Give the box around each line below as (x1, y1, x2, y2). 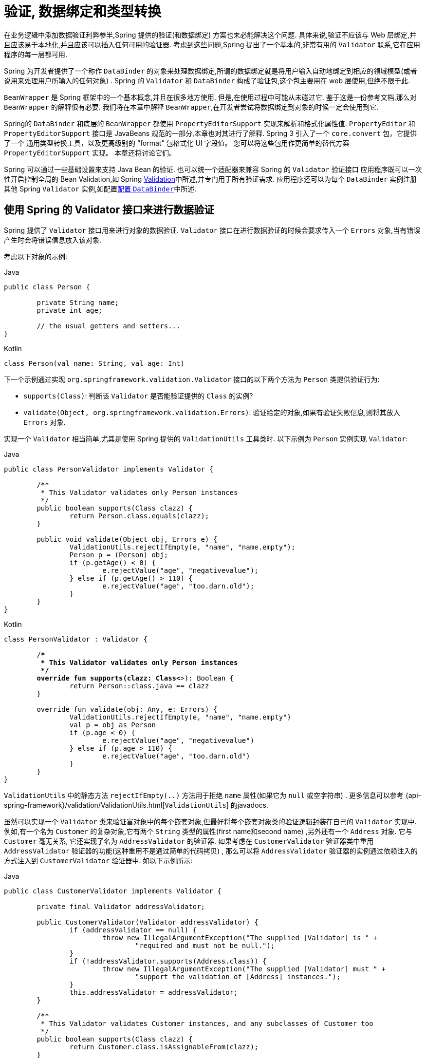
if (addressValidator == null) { (69, 926, 197, 934)
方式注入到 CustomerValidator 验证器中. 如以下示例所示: (4, 856, 193, 865)
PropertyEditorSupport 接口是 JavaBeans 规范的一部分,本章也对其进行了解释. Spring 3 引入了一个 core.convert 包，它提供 (4, 129, 417, 137)
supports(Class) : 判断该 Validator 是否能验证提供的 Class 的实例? (23, 391, 253, 400)
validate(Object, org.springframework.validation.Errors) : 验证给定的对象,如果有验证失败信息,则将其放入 (23, 408, 400, 417)
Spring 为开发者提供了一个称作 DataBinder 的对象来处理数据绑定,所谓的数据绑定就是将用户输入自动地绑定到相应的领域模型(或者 (4, 66, 417, 75)
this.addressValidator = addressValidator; (69, 988, 238, 996)
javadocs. (237, 800, 268, 809)
